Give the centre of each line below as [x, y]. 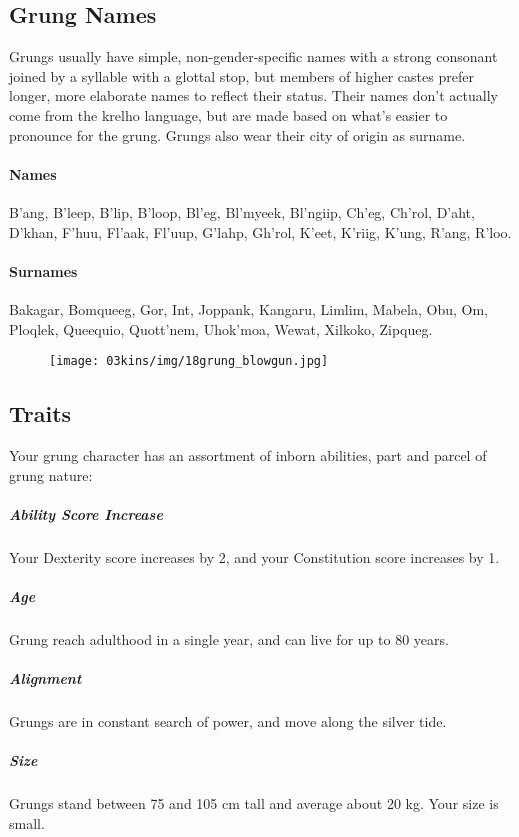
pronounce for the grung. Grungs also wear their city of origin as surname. [237, 134]
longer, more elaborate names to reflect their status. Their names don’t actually [253, 95]
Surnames [43, 270]
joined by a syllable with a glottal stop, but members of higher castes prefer [241, 75]
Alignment [45, 678]
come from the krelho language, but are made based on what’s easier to [228, 114]
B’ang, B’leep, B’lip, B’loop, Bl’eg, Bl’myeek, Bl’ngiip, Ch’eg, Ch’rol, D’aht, [242, 211]
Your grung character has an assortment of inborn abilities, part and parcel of [248, 455]
